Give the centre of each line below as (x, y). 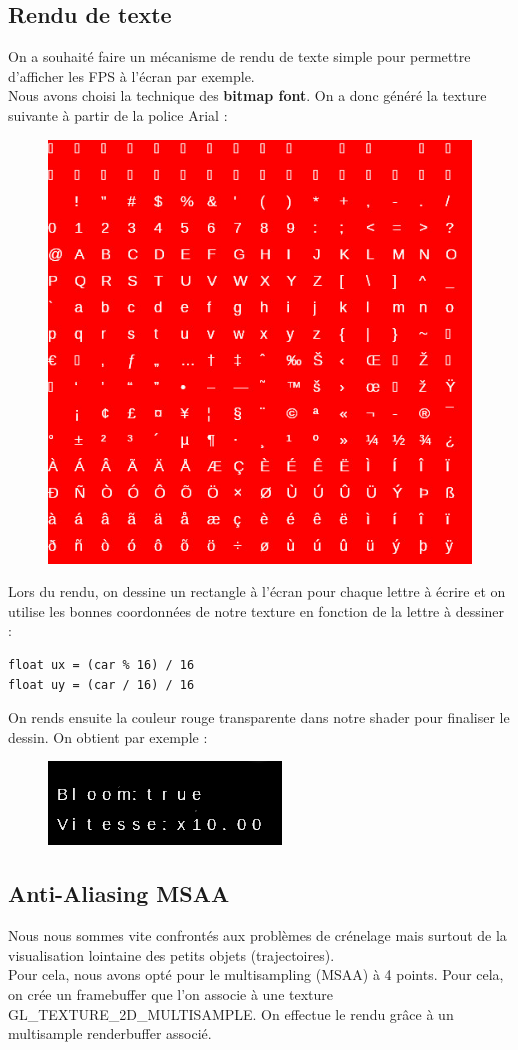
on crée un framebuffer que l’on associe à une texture (171, 993)
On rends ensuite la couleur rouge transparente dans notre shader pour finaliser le (259, 717)
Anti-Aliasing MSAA (119, 893)
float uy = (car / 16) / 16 (101, 684)
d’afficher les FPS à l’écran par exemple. (131, 75)
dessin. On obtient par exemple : (108, 736)
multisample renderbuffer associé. (110, 1033)
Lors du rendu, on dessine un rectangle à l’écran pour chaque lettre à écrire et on (257, 591)
